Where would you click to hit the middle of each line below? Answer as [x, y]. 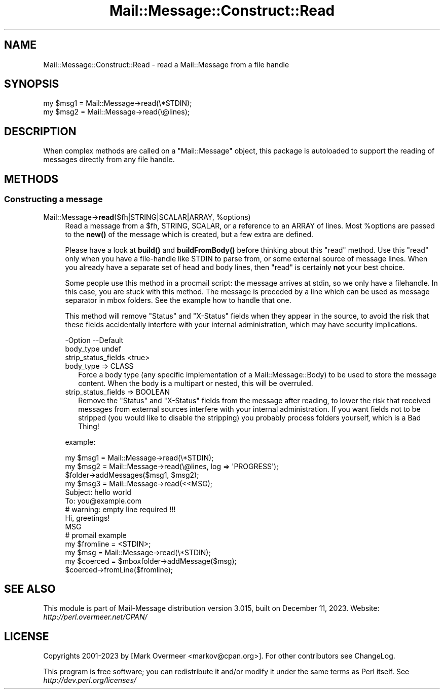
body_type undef [93, 349]
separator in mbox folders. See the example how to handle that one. [178, 300]
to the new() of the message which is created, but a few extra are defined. [189, 234]
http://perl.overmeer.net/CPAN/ [95, 617]
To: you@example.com [103, 500]
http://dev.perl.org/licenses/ [90, 680]
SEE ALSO [30, 589]
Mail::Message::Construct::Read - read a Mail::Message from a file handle [166, 64]
